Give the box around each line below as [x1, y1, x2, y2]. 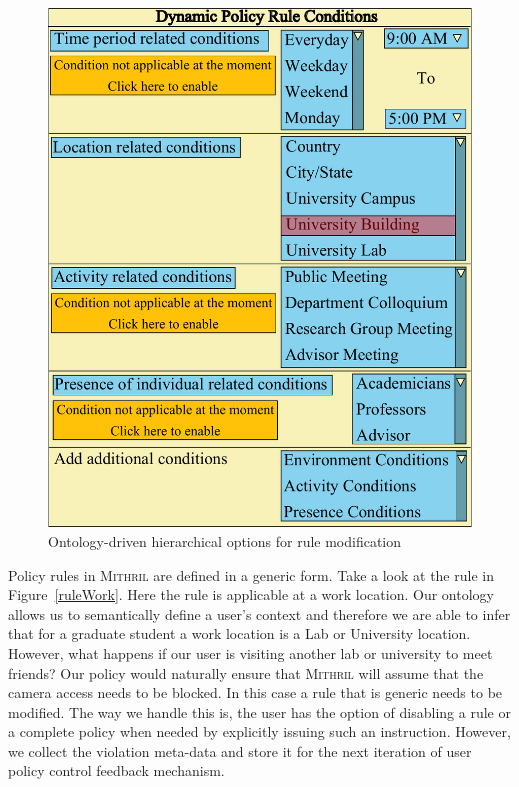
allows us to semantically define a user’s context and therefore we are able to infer [8, 603, 511, 624]
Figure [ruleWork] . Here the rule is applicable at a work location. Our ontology [8, 584, 494, 605]
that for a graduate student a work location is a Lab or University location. [8, 623, 471, 644]
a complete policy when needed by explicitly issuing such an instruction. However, [8, 721, 511, 742]
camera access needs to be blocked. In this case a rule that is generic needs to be [8, 682, 503, 703]
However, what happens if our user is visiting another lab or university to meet [8, 642, 493, 663]
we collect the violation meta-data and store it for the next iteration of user [8, 740, 472, 761]
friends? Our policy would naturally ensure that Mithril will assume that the [8, 662, 484, 683]
